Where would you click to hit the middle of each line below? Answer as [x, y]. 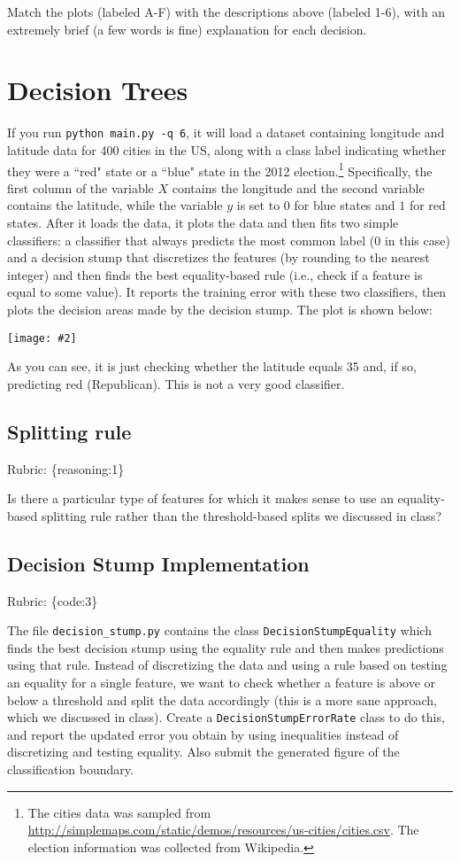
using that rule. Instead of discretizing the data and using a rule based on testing [227, 665]
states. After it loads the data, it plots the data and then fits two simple [203, 222]
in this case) [417, 240]
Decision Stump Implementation [158, 563]
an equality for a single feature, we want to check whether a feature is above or [222, 683]
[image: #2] [42, 338]
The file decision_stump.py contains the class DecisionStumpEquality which [219, 630]
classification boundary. [70, 769]
